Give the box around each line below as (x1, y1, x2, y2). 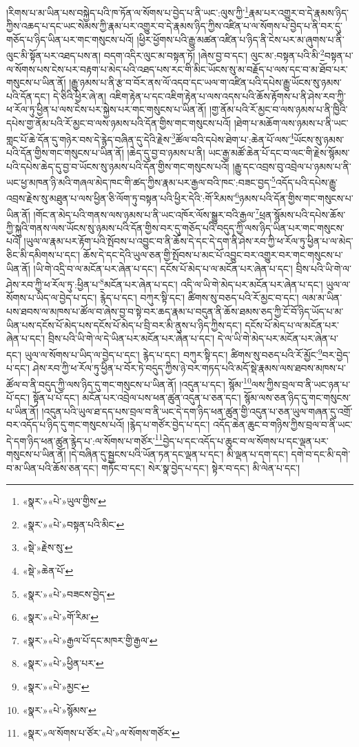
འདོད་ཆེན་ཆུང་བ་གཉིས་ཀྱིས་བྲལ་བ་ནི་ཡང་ (212, 417, 353, 432)
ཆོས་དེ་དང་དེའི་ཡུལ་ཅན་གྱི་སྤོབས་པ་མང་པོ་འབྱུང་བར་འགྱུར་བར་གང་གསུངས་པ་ (83, 248, 343, 262)
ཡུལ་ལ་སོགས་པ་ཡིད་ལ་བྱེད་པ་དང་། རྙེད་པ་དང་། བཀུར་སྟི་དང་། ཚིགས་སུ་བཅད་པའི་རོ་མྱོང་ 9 (24, 345, 322, 361)
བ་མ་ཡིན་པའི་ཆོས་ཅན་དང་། (6, 460, 99, 475)
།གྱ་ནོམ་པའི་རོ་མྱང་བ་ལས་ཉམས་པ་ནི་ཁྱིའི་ (209, 102, 348, 117)
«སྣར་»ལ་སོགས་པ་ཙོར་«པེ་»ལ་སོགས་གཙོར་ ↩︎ (22, 726, 180, 740)
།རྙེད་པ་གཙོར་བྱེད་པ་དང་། (127, 417, 210, 432)
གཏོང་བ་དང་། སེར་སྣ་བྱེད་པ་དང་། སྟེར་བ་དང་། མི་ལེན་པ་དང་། (101, 460, 300, 475)
